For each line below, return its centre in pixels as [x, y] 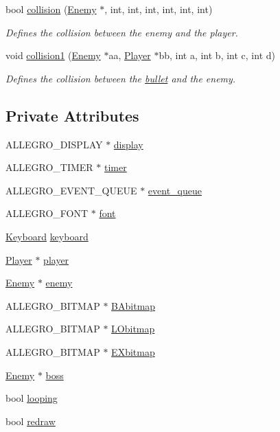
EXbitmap [133, 351]
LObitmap [133, 329]
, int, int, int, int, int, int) [159, 9]
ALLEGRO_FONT [47, 213]
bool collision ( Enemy [51, 9]
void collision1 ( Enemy [53, 55]
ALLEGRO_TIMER [49, 167]
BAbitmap [133, 305]
